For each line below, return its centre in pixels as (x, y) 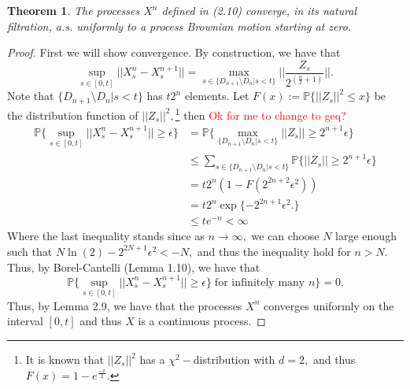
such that (30, 251)
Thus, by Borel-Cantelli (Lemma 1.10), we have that (134, 267)
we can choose (285, 236)
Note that (31, 96)
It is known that (65, 359)
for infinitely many (260, 282)
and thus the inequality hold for (274, 251)
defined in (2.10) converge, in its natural (259, 10)
